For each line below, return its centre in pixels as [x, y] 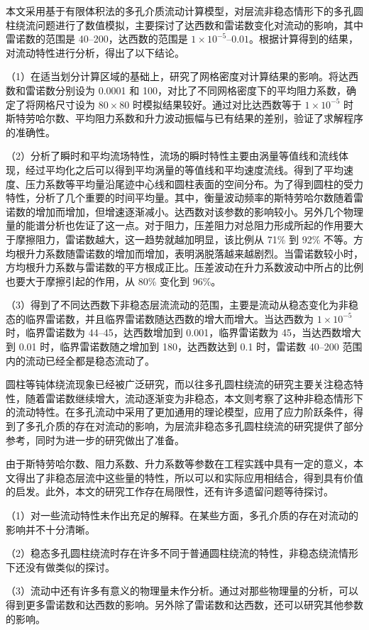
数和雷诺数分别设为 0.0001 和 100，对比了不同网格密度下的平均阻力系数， [176, 90]
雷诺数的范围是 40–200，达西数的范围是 [97, 39]
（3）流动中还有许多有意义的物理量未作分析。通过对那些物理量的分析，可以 [182, 591]
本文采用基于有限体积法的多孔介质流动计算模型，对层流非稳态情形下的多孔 [180, 11]
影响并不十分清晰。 [50, 529]
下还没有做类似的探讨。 [60, 567]
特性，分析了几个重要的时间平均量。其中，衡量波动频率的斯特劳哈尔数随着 [180, 198]
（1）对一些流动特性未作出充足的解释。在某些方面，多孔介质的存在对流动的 [182, 515]
